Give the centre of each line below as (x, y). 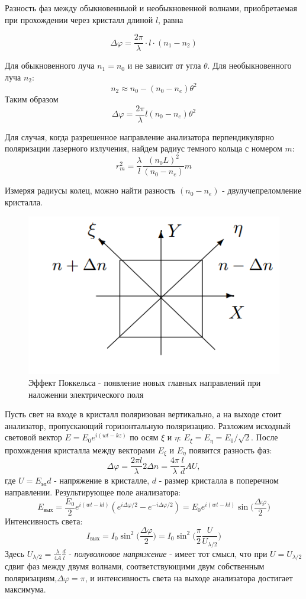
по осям (144, 437)
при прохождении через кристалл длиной (79, 19)
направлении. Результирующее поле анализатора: (93, 492)
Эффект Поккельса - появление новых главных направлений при (145, 383)
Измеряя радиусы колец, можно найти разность (90, 190)
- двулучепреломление (262, 190)
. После (265, 437)
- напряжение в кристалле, (102, 480)
